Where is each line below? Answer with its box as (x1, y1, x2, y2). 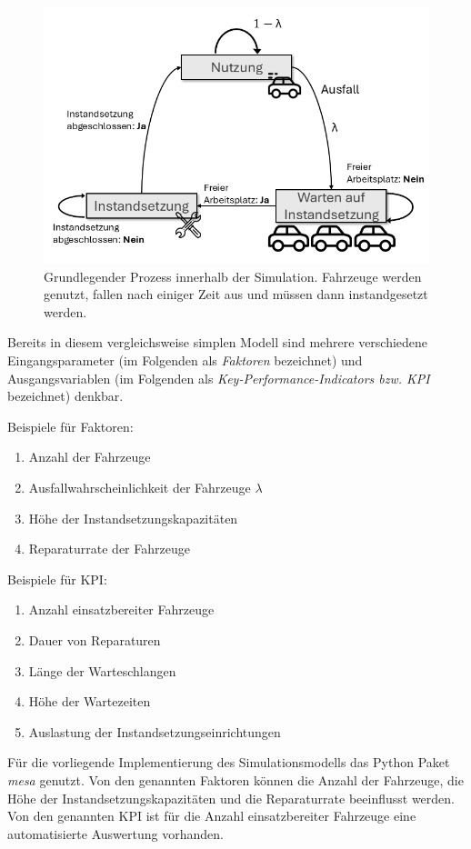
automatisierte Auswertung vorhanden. (7, 824, 224, 843)
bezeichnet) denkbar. (7, 386, 124, 405)
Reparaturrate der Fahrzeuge (28, 539, 190, 558)
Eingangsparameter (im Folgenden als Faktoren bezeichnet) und (7, 351, 363, 370)
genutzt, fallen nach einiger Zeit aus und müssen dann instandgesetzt (44, 285, 428, 304)
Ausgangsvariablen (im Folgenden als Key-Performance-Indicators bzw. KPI (7, 368, 430, 387)
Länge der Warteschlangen (28, 661, 176, 680)
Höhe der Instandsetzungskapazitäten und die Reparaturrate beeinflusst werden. (7, 788, 455, 807)
